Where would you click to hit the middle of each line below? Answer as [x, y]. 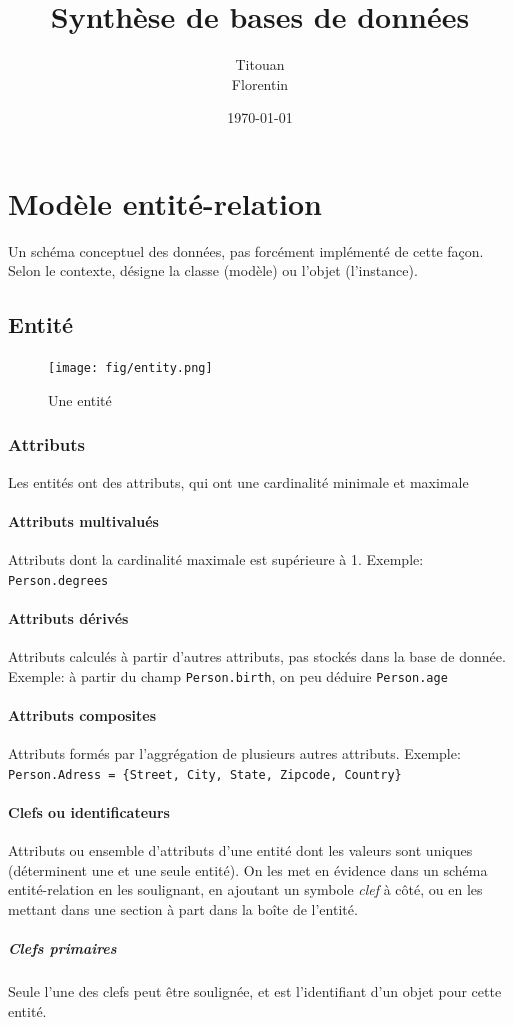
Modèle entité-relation [165, 202]
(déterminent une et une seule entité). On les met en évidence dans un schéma [248, 869]
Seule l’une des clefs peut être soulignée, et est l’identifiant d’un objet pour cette [255, 991]
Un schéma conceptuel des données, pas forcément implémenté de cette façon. [246, 250]
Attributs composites [82, 714]
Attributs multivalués [83, 520]
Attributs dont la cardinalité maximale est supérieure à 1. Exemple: [216, 559]
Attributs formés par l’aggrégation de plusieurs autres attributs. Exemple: [234, 753]
